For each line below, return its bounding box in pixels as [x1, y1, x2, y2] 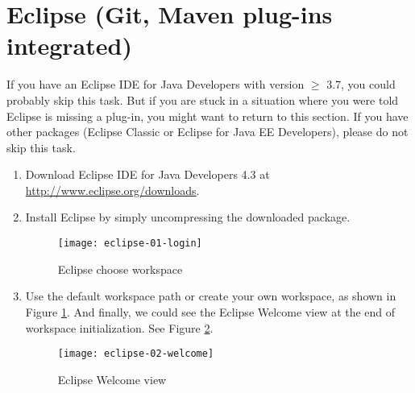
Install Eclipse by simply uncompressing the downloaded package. [25, 209, 351, 225]
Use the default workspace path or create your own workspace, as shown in [25, 288, 396, 304]
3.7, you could [326, 76, 396, 93]
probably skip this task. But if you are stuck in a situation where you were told [6, 91, 399, 108]
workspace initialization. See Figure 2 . [25, 319, 214, 336]
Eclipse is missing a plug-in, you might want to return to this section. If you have [6, 107, 409, 124]
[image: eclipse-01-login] [57, 238, 202, 250]
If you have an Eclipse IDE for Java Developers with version [6, 76, 305, 93]
